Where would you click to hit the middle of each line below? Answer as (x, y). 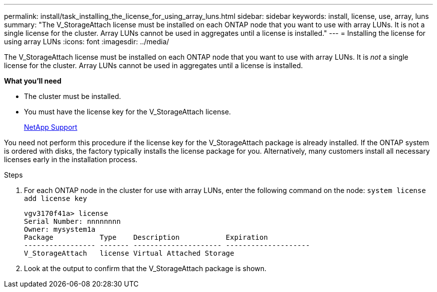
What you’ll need (33, 81)
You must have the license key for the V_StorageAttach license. (127, 112)
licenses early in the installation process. (71, 159)
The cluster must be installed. (73, 96)
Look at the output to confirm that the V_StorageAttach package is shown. (145, 268)
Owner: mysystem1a (60, 229)
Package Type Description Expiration (146, 237)
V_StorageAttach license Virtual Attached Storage (129, 253)
